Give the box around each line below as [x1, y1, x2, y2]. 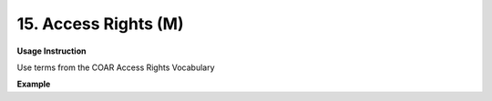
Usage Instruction [16, 45, 87, 56]
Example [16, 78, 51, 90]
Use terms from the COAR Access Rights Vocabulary [16, 62, 215, 73]
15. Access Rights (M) [16, 14, 184, 34]
